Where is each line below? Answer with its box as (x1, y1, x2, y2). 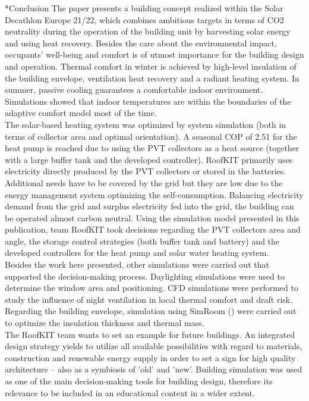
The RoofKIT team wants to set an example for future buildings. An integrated (5, 328, 295, 340)
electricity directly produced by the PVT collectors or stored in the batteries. (5, 165, 286, 177)
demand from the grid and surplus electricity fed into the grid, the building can (5, 200, 294, 212)
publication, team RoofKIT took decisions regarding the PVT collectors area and (5, 223, 301, 236)
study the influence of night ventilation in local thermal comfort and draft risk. (5, 293, 293, 305)
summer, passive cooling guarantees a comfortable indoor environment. (5, 83, 263, 96)
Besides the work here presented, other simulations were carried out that (5, 258, 269, 271)
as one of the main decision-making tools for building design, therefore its (5, 375, 273, 387)
